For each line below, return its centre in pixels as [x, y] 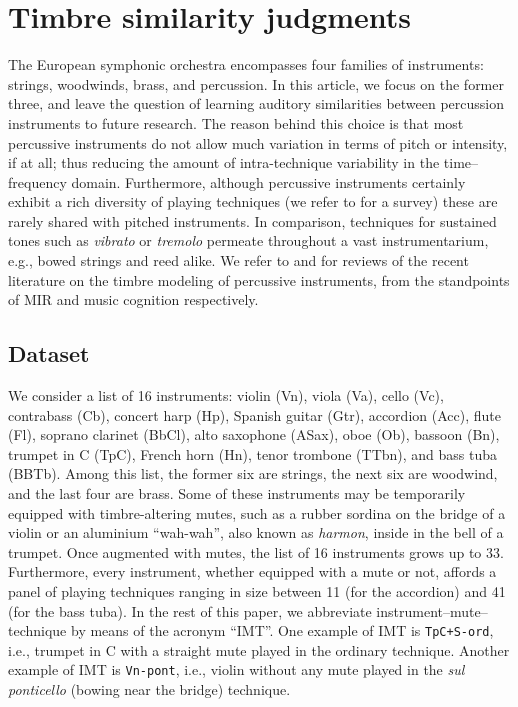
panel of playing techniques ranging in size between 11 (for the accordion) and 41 [257, 590]
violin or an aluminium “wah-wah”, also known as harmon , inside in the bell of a [256, 532]
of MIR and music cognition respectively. [133, 299]
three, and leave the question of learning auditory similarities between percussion [256, 103]
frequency [37, 181]
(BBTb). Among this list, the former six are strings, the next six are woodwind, [253, 473]
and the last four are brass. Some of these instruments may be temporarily [237, 493]
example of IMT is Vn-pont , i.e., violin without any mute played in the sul [236, 669]
